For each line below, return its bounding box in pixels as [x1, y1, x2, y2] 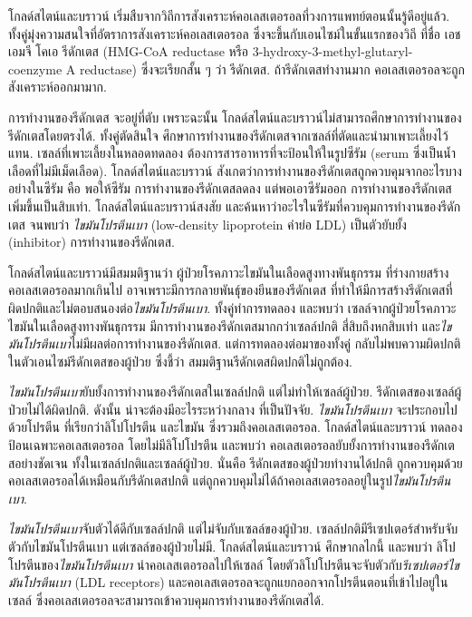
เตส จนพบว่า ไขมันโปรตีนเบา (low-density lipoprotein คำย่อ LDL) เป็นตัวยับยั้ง [8, 214, 407, 233]
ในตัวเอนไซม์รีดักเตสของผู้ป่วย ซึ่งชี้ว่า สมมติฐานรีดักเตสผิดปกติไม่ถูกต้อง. [8, 351, 352, 370]
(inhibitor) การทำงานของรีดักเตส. [8, 232, 175, 251]
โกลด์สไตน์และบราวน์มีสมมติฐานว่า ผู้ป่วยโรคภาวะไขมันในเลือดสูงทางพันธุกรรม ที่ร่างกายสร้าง [8, 262, 449, 281]
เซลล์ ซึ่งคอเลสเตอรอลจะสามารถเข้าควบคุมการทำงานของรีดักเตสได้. [8, 590, 324, 609]
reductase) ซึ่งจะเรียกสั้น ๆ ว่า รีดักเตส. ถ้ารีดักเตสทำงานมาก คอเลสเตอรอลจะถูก [79, 59, 465, 78]
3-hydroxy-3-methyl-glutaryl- [252, 42, 413, 61]
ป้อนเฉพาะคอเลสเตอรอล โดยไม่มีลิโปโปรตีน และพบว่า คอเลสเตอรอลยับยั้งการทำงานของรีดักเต [8, 436, 455, 455]
